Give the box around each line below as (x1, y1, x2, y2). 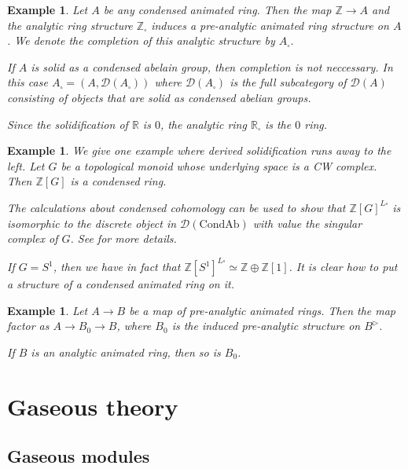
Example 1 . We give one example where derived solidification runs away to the (7, 142, 391, 159)
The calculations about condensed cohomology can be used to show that (7, 199, 346, 215)
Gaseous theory (7, 390, 178, 422)
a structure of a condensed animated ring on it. (7, 276, 234, 292)
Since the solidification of (7, 115, 128, 132)
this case (7, 74, 48, 90)
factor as (7, 317, 50, 334)
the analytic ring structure (7, 16, 133, 33)
